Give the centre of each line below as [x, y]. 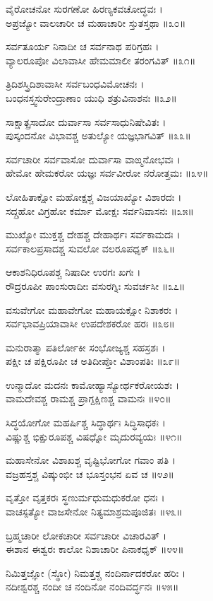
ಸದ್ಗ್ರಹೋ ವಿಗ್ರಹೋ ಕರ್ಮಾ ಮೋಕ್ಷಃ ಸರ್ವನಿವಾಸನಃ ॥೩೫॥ [100, 210]
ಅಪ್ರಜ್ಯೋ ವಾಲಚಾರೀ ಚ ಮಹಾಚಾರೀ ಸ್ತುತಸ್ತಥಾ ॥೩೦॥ [96, 22]
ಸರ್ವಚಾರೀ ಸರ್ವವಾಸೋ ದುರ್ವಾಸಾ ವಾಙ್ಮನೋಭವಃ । [93, 159]
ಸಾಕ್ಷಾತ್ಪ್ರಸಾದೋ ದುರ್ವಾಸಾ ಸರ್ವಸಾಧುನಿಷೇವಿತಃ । [86, 121]
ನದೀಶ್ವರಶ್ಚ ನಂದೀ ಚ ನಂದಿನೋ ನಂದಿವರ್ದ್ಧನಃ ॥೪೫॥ [92, 587]
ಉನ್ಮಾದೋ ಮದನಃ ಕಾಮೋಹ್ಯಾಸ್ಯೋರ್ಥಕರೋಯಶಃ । [92, 384]
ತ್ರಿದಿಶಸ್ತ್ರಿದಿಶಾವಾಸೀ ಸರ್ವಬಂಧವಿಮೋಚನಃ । [75, 84]
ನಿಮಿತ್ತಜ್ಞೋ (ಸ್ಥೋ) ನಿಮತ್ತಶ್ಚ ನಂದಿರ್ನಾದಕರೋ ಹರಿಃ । [96, 572]
